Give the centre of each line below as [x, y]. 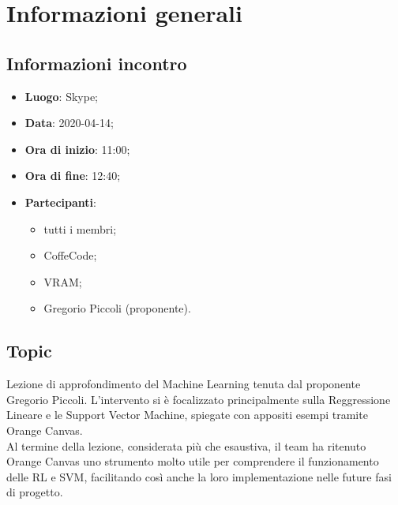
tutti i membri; [80, 228]
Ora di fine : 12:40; [73, 176]
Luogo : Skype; [61, 96]
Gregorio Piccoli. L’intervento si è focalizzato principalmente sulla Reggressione [199, 399]
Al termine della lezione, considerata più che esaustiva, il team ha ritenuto [186, 445]
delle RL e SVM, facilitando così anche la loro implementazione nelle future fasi [199, 476]
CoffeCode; [70, 255]
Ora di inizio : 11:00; [77, 149]
